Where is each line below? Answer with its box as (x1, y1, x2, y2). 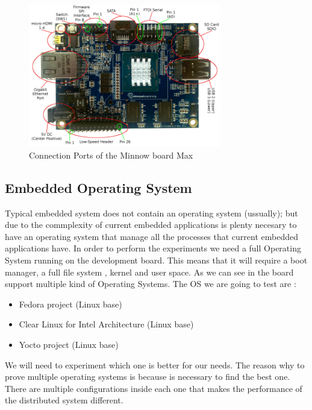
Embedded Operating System (5, 178, 192, 197)
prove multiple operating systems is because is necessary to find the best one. (5, 370, 290, 383)
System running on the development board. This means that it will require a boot (5, 254, 308, 266)
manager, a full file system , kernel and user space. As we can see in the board (5, 265, 294, 278)
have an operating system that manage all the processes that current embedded (5, 230, 299, 242)
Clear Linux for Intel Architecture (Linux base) (19, 318, 194, 330)
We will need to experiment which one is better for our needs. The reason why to (5, 358, 305, 371)
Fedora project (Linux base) (19, 297, 122, 310)
